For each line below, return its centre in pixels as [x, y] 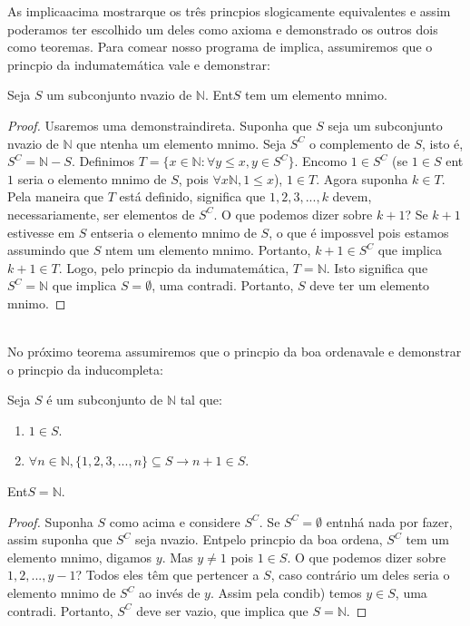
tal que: [201, 400]
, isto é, [442, 143]
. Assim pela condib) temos [286, 593]
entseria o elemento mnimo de [174, 232]
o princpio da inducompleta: [85, 369]
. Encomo [321, 161]
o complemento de [359, 143]
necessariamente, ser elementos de [101, 214]
